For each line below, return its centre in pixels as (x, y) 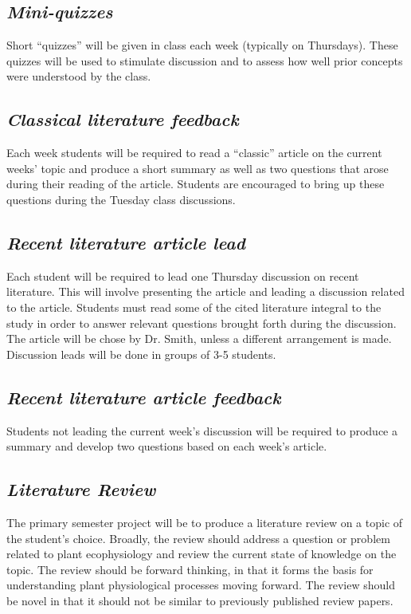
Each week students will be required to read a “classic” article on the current (194, 153)
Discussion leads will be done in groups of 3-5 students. (141, 354)
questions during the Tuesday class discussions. (121, 199)
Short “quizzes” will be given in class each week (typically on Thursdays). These (202, 45)
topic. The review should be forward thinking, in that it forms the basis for (190, 569)
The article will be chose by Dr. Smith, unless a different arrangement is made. (199, 338)
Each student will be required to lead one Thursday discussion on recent (183, 276)
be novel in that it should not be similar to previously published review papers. (200, 600)
